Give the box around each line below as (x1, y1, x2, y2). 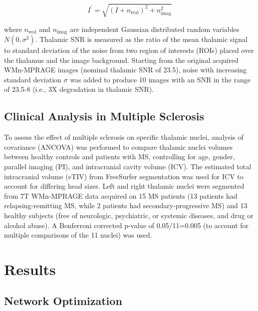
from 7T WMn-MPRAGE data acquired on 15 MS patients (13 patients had (4, 190, 238, 201)
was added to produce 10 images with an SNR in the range (70, 74, 251, 84)
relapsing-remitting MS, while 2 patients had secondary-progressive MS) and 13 (4, 200, 248, 211)
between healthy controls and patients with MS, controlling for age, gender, (4, 151, 235, 162)
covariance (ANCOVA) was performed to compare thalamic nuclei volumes (4, 141, 233, 152)
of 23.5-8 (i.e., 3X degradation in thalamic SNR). (4, 84, 154, 94)
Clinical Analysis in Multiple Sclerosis (4, 108, 205, 124)
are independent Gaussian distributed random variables (69, 23, 240, 34)
